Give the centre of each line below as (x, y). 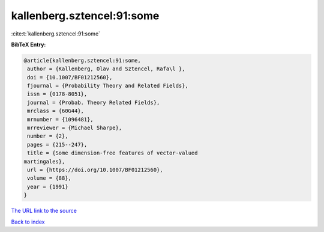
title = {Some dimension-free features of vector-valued (112, 153)
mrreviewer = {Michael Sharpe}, (75, 128)
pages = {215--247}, (57, 145)
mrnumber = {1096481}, (61, 119)
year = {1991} (48, 187)
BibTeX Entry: (28, 44)
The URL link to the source (44, 211)
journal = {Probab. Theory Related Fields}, (94, 102)
